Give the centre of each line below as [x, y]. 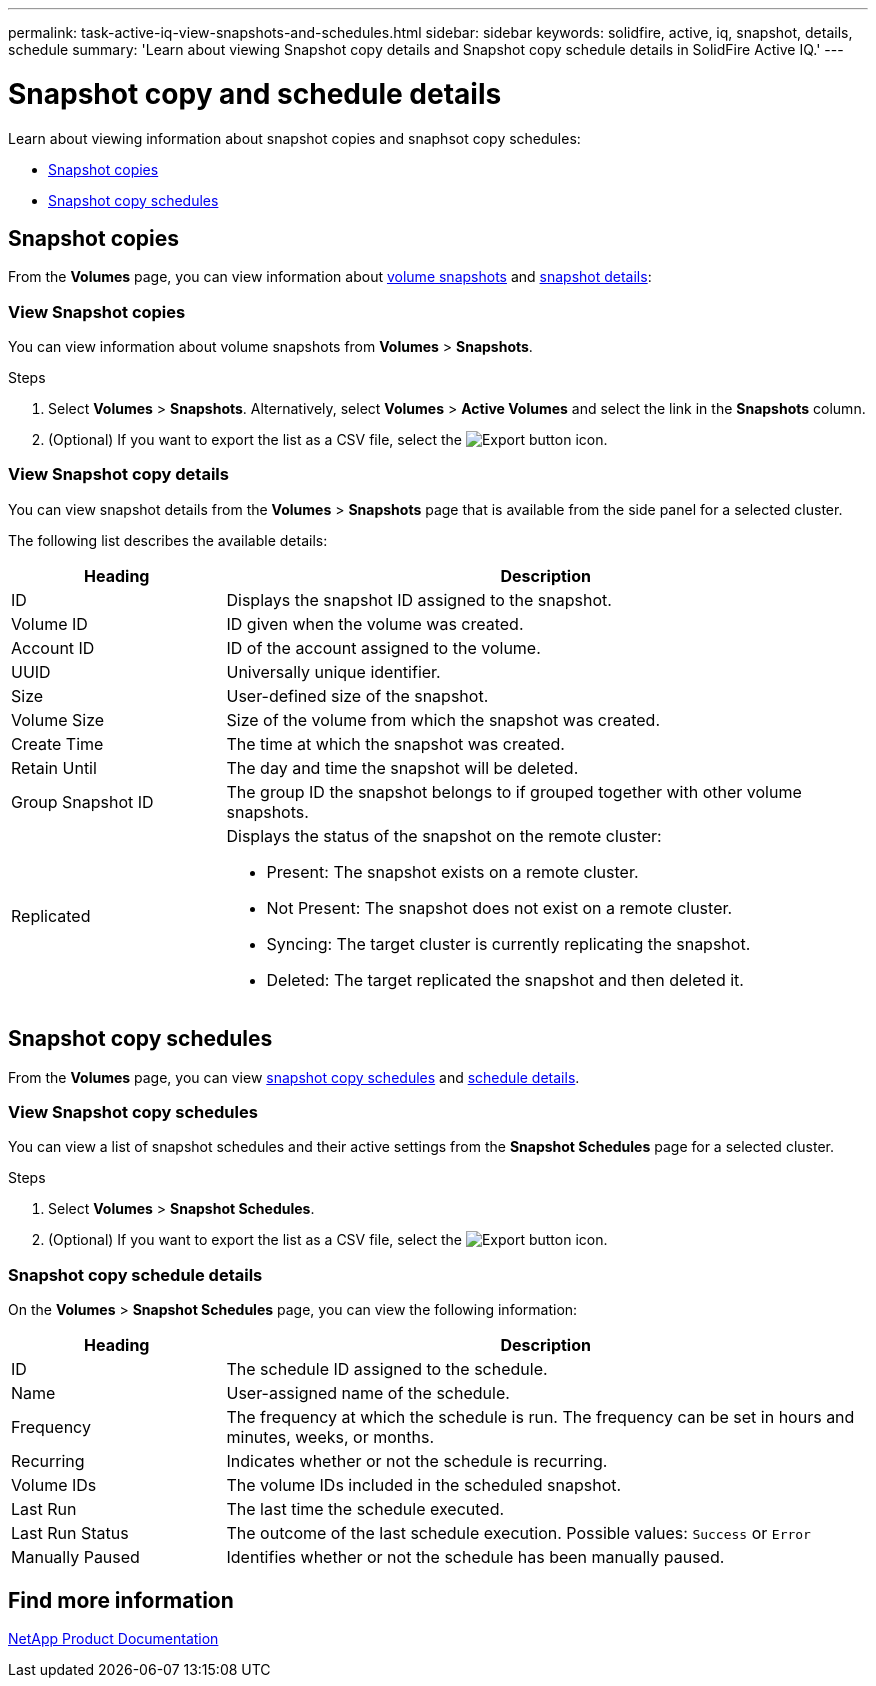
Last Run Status [70, 1533]
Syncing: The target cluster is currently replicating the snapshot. [508, 943]
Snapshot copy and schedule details [255, 93]
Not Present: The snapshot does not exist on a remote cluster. [499, 907]
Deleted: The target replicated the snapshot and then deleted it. [505, 979]
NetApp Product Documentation [113, 1639]
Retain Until [54, 767]
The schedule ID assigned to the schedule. [387, 1369]
